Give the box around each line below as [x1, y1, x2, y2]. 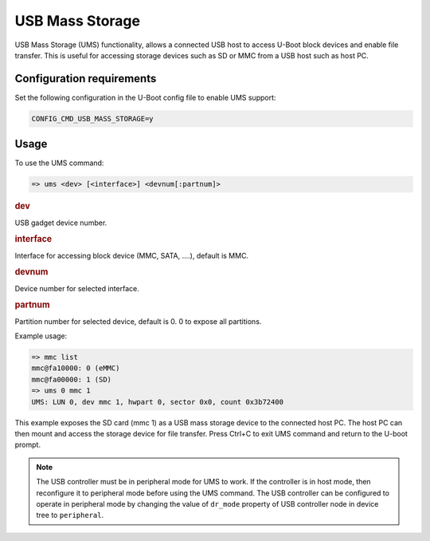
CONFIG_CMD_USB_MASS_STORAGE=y [31, 114, 154, 123]
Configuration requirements [14, 72, 157, 85]
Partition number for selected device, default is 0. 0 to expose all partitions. [14, 316, 262, 326]
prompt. [14, 440, 41, 450]
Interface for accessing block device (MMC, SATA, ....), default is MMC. [14, 251, 249, 260]
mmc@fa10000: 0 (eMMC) [31, 364, 120, 373]
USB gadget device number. [14, 218, 107, 227]
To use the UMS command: [14, 158, 104, 168]
